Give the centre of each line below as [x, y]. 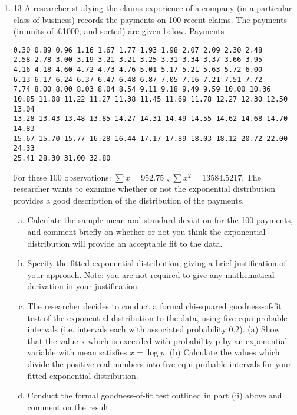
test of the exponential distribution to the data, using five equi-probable [157, 317]
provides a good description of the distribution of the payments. [129, 200]
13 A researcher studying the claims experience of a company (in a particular [153, 8]
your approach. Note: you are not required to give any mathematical [151, 274]
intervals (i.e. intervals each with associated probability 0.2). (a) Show [154, 329]
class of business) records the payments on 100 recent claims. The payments [150, 19]
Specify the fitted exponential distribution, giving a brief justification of [157, 263]
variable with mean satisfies [77, 352]
